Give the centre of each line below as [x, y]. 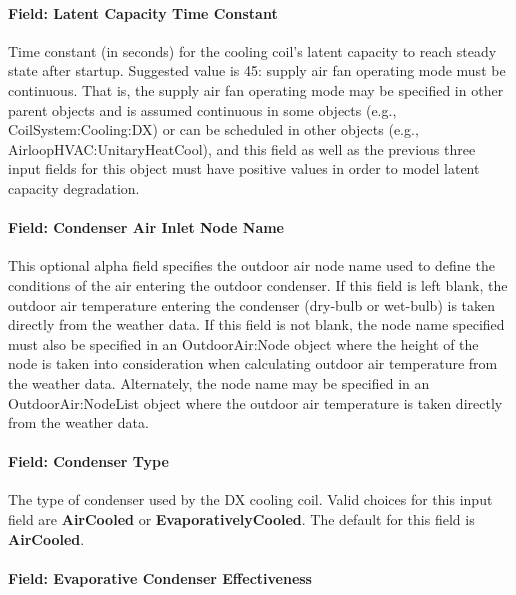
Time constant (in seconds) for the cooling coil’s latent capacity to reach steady [252, 50]
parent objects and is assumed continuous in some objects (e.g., [202, 109]
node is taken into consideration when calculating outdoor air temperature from [253, 363]
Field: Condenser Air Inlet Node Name [146, 227]
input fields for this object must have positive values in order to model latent [244, 168]
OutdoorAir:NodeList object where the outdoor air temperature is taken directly [255, 402]
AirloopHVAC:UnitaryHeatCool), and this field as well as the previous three [242, 148]
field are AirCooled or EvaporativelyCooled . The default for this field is [241, 519]
